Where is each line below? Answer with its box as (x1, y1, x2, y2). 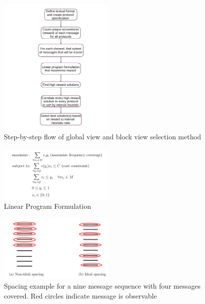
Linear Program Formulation (4, 201, 91, 211)
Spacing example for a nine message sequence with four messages (4, 280, 201, 291)
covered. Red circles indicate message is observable (4, 290, 157, 301)
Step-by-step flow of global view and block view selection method (4, 131, 202, 142)
